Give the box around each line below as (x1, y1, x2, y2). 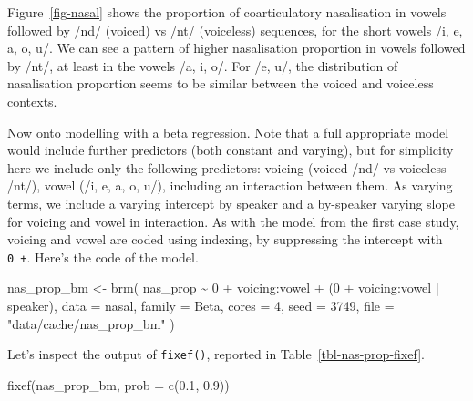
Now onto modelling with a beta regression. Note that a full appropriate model (7, 122, 449, 141)
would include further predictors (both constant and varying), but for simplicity (7, 140, 454, 159)
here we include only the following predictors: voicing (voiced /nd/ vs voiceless (7, 158, 447, 177)
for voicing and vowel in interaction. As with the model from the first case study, (7, 211, 459, 231)
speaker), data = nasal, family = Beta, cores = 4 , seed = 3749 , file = (7, 295, 395, 314)
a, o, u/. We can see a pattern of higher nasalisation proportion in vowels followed (7, 38, 466, 57)
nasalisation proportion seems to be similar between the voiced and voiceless (7, 74, 434, 93)
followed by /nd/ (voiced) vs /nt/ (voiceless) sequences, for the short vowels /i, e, (7, 20, 463, 39)
